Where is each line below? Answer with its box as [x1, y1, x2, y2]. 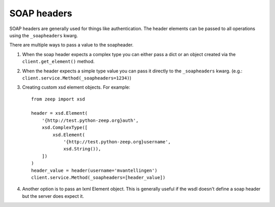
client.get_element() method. [22, 59, 95, 65]
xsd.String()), [63, 146, 101, 152]
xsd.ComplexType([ [41, 125, 88, 131]
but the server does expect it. [22, 193, 84, 199]
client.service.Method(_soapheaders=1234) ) [22, 74, 132, 81]
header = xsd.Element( [31, 110, 88, 116]
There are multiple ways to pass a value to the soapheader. [9, 42, 134, 48]
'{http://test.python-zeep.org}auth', [41, 117, 139, 123]
